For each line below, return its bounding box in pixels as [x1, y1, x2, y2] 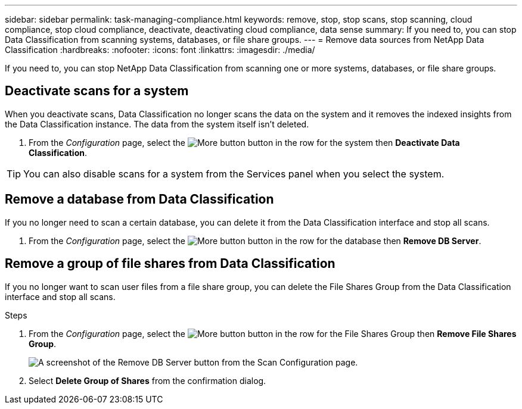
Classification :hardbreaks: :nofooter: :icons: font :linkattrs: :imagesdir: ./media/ [5, 45, 315, 55]
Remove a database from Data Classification [5, 192, 274, 207]
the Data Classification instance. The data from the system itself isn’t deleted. [5, 118, 309, 129]
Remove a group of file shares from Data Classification [5, 256, 335, 271]
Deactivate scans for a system [5, 83, 189, 99]
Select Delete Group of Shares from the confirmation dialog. [29, 375, 266, 386]
